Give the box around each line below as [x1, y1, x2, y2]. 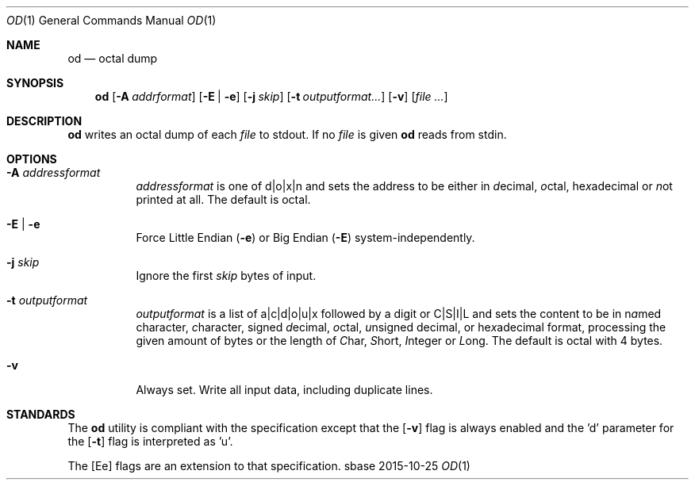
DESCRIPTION [6, 114, 83, 128]
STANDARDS [6, 408, 75, 421]
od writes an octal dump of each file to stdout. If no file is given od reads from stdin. [67, 128, 507, 141]
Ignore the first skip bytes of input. [136, 269, 317, 282]
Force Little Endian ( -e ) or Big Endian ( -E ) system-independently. [136, 231, 475, 244]
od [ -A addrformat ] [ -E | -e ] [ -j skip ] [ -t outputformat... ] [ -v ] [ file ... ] [94, 90, 448, 103]
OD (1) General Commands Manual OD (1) [6, 13, 217, 27]
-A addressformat [6, 166, 101, 179]
